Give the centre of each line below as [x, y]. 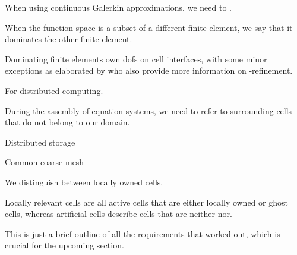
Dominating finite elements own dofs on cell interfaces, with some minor [136, 59]
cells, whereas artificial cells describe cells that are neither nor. [119, 214]
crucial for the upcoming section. [64, 245]
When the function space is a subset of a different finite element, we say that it [149, 27]
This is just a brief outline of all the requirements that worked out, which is [143, 233]
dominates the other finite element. [69, 39]
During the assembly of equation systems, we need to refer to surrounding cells [148, 110]
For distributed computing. [54, 90]
